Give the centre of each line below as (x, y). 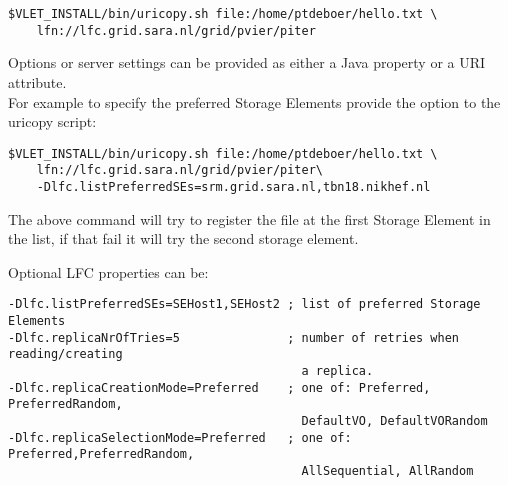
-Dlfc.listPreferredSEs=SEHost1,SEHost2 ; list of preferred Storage (244, 304)
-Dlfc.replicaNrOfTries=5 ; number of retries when (234, 337)
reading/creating (65, 354)
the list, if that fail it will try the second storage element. (183, 238)
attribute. (37, 81)
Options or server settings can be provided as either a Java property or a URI (247, 62)
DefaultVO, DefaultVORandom (394, 421)
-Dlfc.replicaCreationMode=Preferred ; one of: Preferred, (219, 387)
